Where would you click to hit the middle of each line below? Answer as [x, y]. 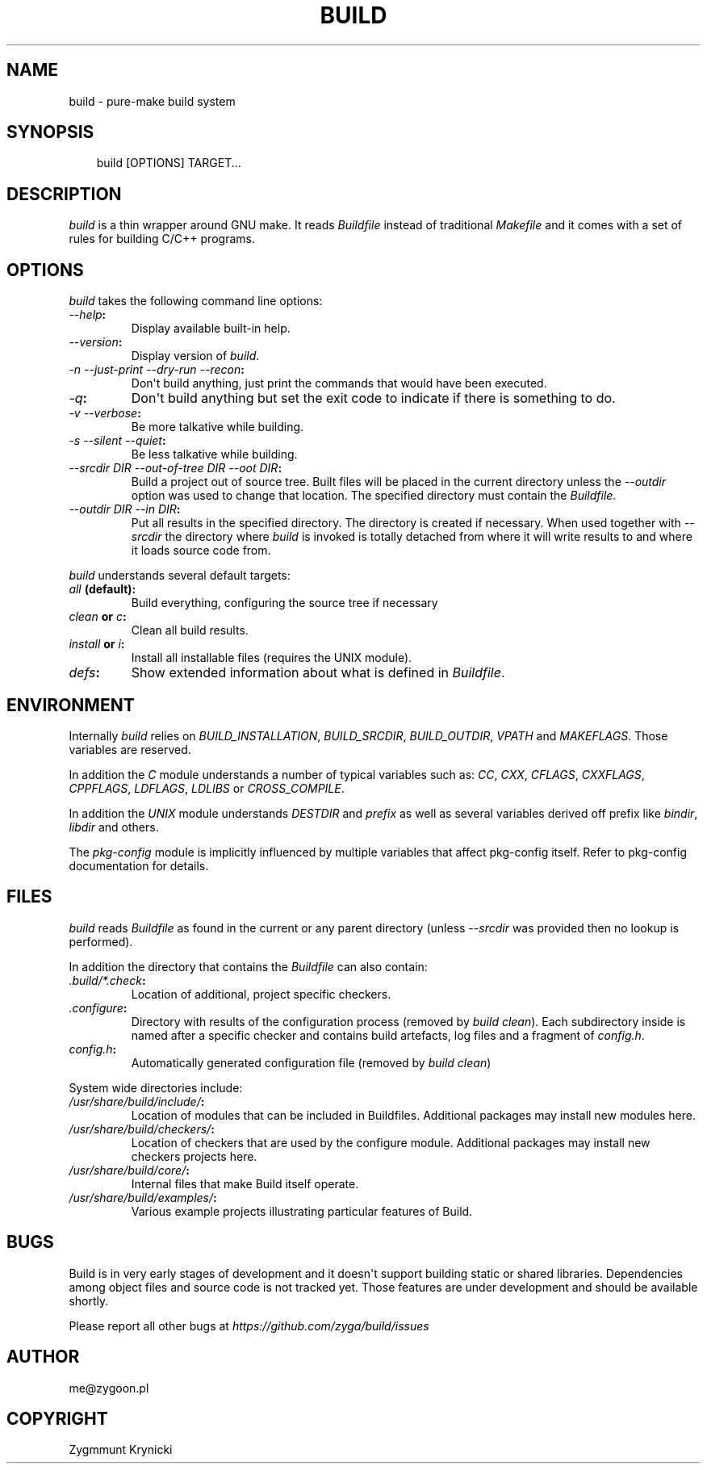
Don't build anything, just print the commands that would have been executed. [339, 383]
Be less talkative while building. [214, 454]
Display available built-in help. [211, 329]
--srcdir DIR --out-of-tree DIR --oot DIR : [176, 468]
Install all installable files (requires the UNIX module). [272, 658]
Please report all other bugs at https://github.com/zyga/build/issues [249, 1326]
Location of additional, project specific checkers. [261, 994]
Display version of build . [195, 356]
